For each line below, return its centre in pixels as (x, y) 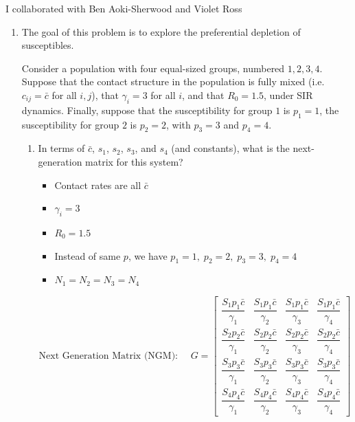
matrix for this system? (134, 161)
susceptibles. (48, 45)
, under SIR (288, 95)
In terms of (61, 148)
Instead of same (88, 255)
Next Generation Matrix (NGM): (108, 356)
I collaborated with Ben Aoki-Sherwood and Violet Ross (124, 8)
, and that (203, 95)
